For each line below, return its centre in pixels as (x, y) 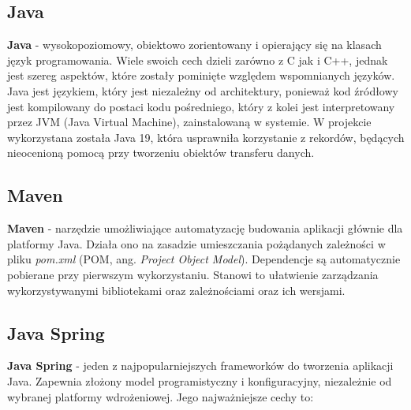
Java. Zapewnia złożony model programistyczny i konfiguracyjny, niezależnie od (200, 380)
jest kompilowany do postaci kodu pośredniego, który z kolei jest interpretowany (201, 106)
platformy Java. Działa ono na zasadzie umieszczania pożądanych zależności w (196, 243)
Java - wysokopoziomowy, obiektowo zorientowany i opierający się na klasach (194, 45)
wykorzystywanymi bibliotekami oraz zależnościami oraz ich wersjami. (176, 290)
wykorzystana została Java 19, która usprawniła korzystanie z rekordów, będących (206, 137)
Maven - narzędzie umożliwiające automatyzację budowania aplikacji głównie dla (205, 228)
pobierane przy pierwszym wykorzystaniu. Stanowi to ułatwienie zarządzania (193, 274)
